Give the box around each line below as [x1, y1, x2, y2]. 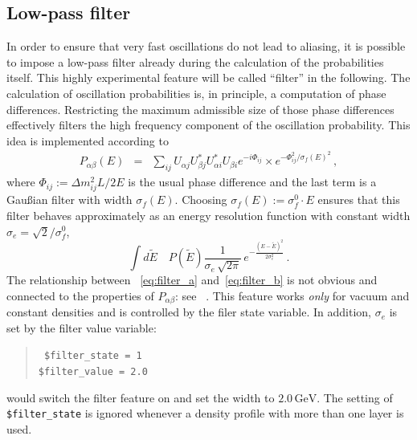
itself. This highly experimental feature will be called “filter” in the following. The [6, 69, 411, 86]
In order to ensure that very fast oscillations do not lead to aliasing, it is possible [6, 38, 406, 55]
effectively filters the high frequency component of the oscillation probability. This [6, 116, 411, 133]
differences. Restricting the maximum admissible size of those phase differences [6, 100, 395, 117]
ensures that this [317, 191, 400, 208]
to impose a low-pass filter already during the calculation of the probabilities [6, 53, 384, 70]
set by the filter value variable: [6, 319, 157, 336]
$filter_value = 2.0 [38, 366, 148, 378]
